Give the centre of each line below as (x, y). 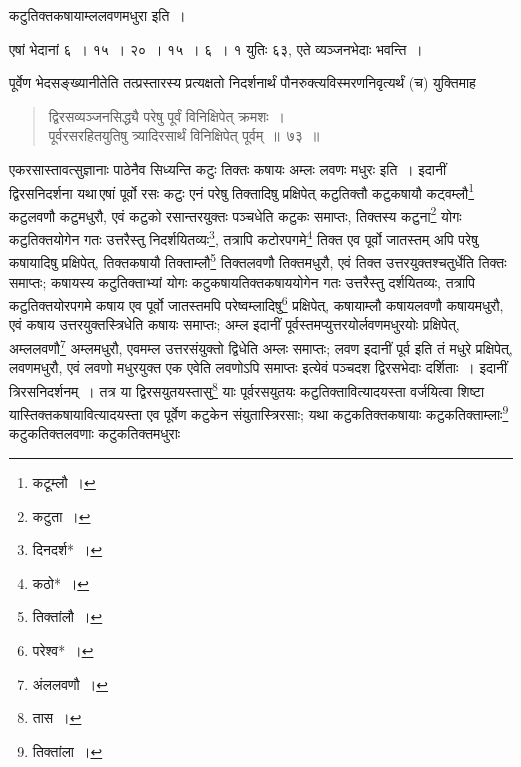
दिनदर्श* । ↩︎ (67, 549)
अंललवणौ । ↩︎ (70, 683)
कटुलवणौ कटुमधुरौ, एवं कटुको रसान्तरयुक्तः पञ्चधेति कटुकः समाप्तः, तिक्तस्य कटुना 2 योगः (235, 214)
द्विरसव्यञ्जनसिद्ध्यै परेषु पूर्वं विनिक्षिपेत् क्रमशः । (166, 115)
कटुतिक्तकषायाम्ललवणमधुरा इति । (97, 15)
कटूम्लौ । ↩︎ (64, 481)
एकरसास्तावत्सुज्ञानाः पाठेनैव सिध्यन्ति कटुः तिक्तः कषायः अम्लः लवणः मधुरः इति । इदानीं (228, 168)
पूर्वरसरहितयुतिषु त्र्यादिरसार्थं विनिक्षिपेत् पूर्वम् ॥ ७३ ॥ (184, 135)
